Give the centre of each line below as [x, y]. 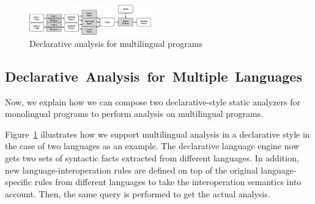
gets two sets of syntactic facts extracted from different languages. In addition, [152, 157]
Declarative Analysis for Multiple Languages [154, 76]
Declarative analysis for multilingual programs [116, 43]
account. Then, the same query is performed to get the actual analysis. [138, 193]
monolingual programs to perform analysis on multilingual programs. [134, 114]
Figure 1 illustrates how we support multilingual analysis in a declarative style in [157, 134]
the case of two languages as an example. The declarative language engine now [152, 146]
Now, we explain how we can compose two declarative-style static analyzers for [153, 101]
